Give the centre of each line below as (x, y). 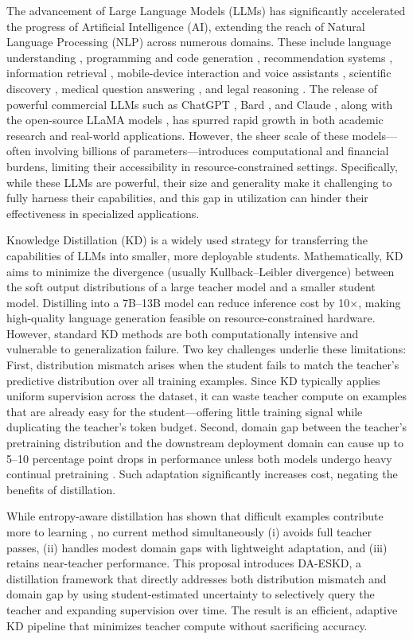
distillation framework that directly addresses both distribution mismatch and (197, 578)
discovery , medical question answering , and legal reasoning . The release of (192, 88)
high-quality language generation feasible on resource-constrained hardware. (191, 318)
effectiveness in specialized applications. (103, 213)
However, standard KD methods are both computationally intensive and (183, 333)
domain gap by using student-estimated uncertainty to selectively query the (191, 594)
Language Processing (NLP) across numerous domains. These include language (199, 42)
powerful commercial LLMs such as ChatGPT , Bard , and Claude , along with (200, 104)
